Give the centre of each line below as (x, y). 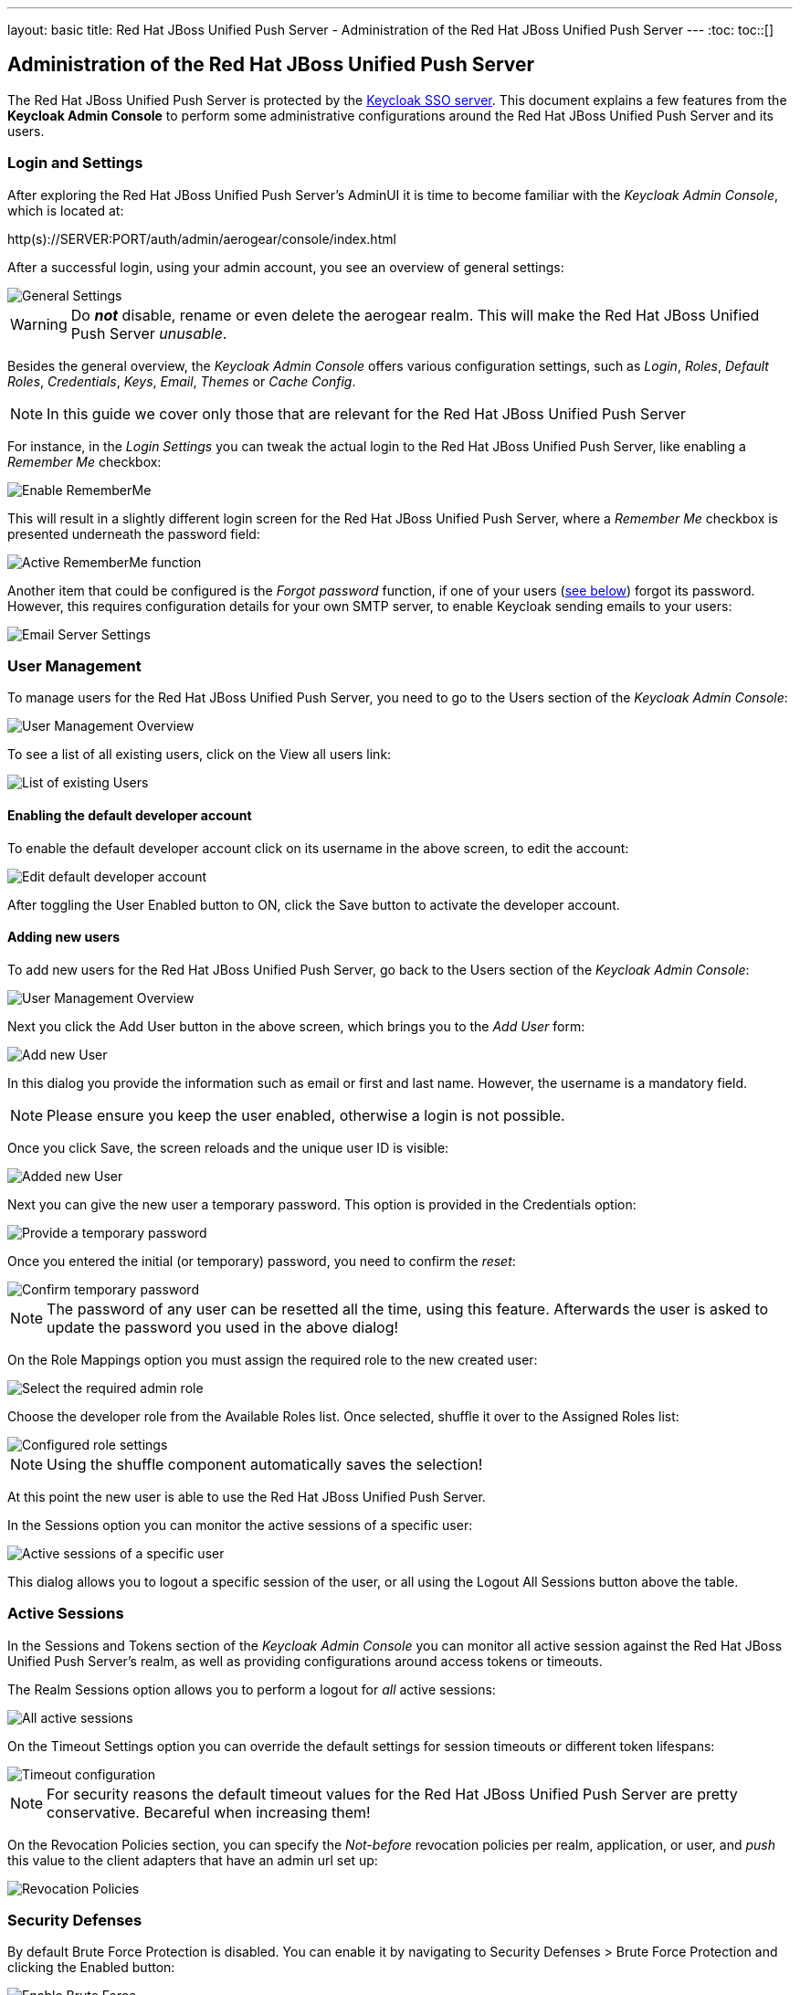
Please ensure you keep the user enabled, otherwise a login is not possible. (306, 1115)
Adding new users (63, 937)
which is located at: (66, 210)
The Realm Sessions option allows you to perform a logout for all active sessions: (252, 1689)
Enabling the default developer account (130, 815)
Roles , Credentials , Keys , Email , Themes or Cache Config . (182, 381)
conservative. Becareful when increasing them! (209, 1812)
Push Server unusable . (149, 333)
